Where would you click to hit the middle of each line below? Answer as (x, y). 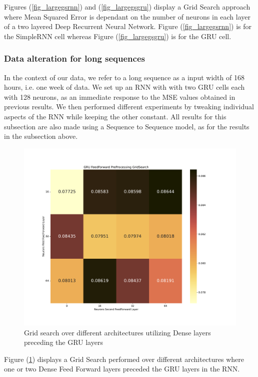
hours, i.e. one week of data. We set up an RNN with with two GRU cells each (124, 87)
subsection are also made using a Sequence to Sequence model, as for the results (127, 126)
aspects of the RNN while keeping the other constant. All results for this (115, 116)
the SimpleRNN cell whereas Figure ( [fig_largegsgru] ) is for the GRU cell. (118, 36)
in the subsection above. (41, 136)
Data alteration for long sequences (74, 58)
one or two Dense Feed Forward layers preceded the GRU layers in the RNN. (122, 369)
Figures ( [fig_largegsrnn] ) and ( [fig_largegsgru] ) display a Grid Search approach (127, 7)
